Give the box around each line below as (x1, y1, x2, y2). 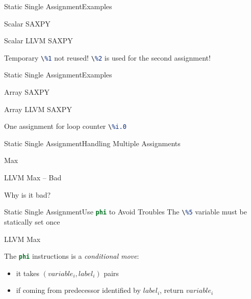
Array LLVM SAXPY (4, 103, 72, 114)
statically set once (4, 216, 60, 227)
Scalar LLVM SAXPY (4, 35, 73, 46)
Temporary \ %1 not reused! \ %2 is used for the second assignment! (4, 52, 211, 63)
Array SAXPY (4, 87, 49, 97)
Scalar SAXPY (4, 18, 51, 29)
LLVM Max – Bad (4, 172, 62, 183)
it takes (16, 267, 39, 278)
